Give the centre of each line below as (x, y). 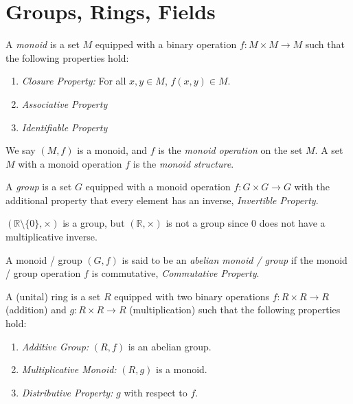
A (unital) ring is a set (53, 296)
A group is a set (39, 187)
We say (21, 150)
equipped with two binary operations (192, 296)
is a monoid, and (112, 150)
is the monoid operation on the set (230, 150)
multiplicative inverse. (52, 237)
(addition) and (36, 310)
